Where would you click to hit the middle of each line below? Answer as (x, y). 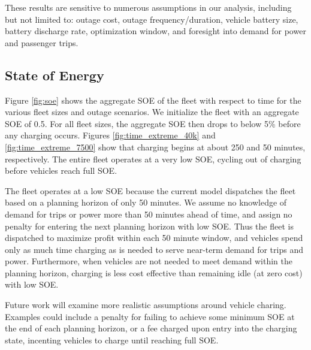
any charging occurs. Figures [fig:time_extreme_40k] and (110, 135)
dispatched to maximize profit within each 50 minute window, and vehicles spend (154, 238)
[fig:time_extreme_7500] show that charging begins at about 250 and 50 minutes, (155, 147)
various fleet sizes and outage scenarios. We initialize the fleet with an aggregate (152, 112)
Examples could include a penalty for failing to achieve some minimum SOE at (150, 316)
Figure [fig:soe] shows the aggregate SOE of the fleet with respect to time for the (153, 100)
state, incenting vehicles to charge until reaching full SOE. (112, 340)
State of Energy (55, 75)
